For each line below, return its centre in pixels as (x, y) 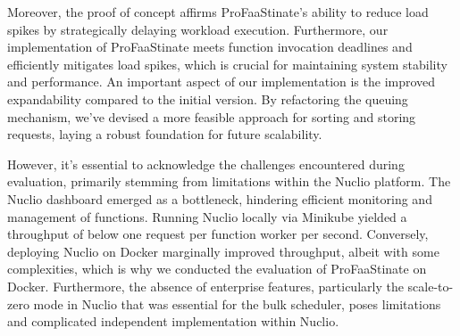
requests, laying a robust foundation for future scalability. (165, 134)
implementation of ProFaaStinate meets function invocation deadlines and (210, 47)
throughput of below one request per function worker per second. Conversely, (218, 234)
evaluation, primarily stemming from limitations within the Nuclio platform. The (229, 181)
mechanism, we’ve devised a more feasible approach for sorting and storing (212, 116)
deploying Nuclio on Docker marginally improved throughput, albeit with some (223, 251)
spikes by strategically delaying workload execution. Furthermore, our (198, 29)
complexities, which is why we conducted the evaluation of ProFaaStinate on (217, 269)
